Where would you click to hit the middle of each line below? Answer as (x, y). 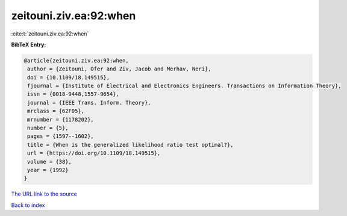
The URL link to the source (44, 194)
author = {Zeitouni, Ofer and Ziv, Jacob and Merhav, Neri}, (119, 69)
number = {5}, (48, 128)
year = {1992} (48, 170)
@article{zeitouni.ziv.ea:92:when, (76, 60)
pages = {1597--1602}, (61, 136)
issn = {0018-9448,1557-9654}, (73, 94)
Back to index (28, 205)
